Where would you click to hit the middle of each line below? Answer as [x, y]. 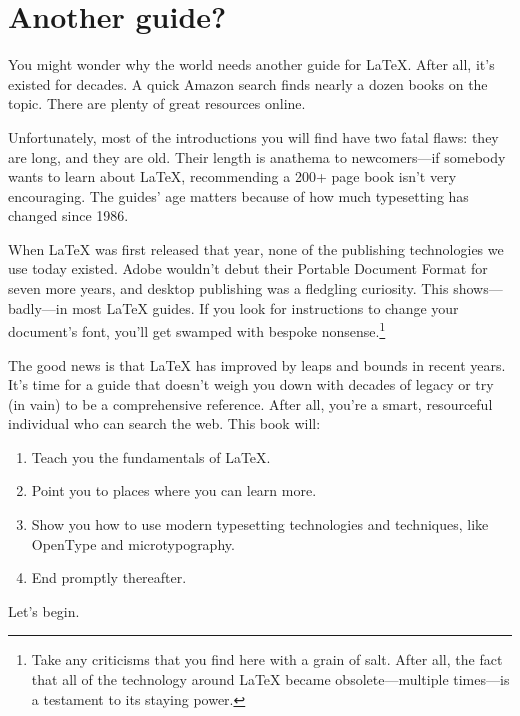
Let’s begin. [44, 610]
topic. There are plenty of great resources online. [157, 103]
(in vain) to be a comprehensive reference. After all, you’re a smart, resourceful [250, 403]
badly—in [38, 307]
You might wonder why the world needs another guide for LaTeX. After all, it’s [251, 64]
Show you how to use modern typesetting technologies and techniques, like [260, 524]
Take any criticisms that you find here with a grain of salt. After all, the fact [267, 659]
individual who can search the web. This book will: [164, 423]
